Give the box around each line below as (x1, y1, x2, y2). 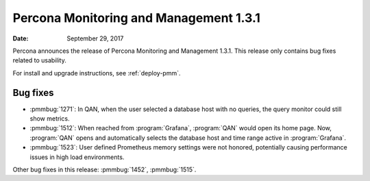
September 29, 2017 (66, 34, 124, 43)
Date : (12, 34, 29, 43)
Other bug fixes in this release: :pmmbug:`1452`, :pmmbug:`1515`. (12, 165, 197, 173)
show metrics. (29, 114, 70, 123)
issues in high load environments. (29, 153, 125, 161)
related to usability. (12, 56, 66, 64)
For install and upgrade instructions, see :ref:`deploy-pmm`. (12, 69, 181, 77)
